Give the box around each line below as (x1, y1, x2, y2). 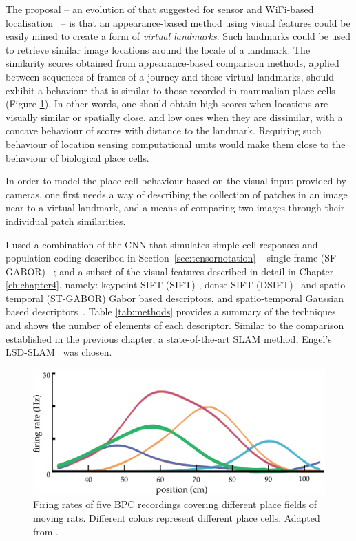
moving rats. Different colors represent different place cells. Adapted (33, 511, 320, 525)
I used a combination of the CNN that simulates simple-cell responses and (6, 237, 318, 251)
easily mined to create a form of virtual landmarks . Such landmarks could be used (6, 29, 350, 43)
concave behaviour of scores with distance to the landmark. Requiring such (6, 123, 322, 138)
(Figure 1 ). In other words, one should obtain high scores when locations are (6, 96, 328, 111)
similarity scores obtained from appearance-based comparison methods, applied (6, 56, 339, 70)
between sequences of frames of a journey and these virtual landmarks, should (6, 69, 335, 83)
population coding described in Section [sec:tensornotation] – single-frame (6, 251, 318, 265)
